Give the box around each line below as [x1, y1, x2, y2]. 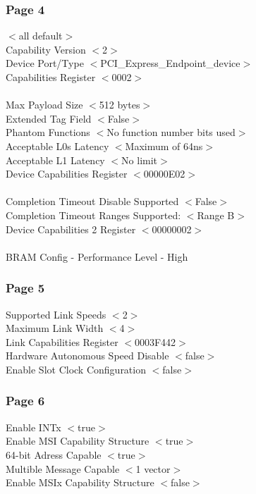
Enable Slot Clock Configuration [6, 362, 146, 376]
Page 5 [6, 279, 45, 297]
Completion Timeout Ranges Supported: [6, 207, 181, 222]
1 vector [135, 461, 171, 476]
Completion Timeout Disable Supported [6, 194, 179, 209]
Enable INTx [6, 419, 61, 434]
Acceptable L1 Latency [6, 152, 105, 167]
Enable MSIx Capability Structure [6, 475, 154, 490]
